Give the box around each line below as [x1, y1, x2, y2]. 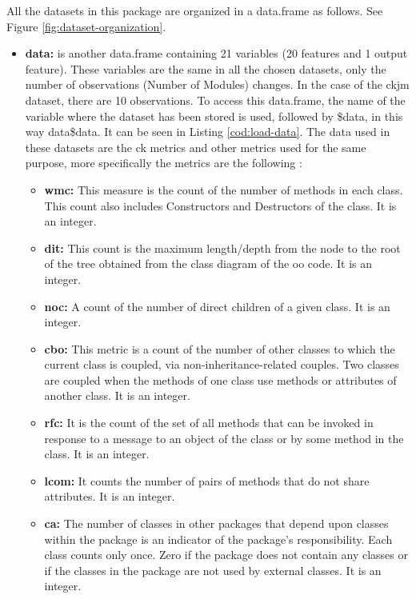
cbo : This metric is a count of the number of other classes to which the [44, 340, 395, 357]
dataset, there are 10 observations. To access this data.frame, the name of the [25, 91, 406, 108]
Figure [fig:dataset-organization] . [6, 18, 166, 34]
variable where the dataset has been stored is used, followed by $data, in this [25, 107, 403, 124]
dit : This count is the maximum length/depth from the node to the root [44, 239, 401, 256]
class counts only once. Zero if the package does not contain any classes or [44, 546, 408, 563]
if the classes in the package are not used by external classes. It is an [44, 561, 382, 578]
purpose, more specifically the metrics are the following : [25, 154, 302, 171]
